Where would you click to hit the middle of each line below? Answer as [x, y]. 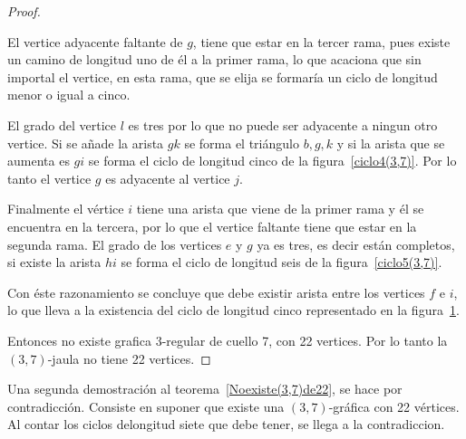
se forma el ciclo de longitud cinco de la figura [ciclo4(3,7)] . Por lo [272, 161]
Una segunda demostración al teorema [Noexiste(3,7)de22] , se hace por [205, 389]
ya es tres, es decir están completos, [356, 244]
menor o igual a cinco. [69, 95]
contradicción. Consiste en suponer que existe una [146, 406]
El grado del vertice [62, 124]
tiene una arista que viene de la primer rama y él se [280, 209]
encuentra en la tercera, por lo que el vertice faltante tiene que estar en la [212, 226]
